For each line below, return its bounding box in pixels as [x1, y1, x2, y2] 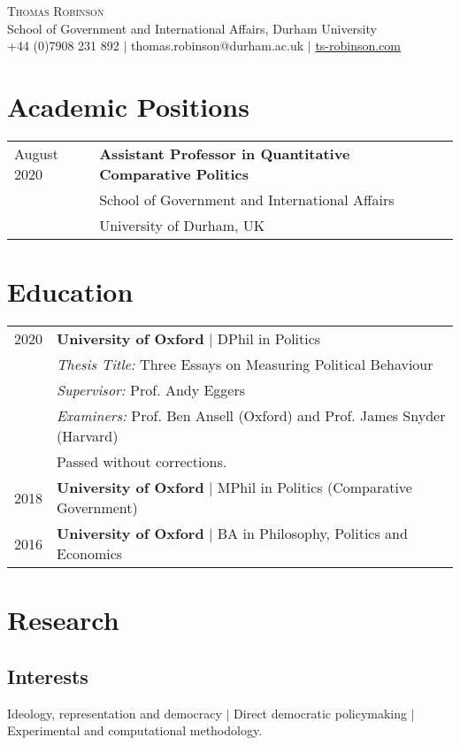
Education [7, 273, 134, 310]
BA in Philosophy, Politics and [217, 523, 408, 544]
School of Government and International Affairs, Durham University [7, 19, 377, 37]
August [14, 142, 58, 164]
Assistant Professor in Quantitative [99, 142, 350, 164]
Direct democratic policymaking [234, 703, 408, 722]
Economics [57, 543, 123, 565]
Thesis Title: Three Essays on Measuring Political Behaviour [57, 354, 433, 375]
